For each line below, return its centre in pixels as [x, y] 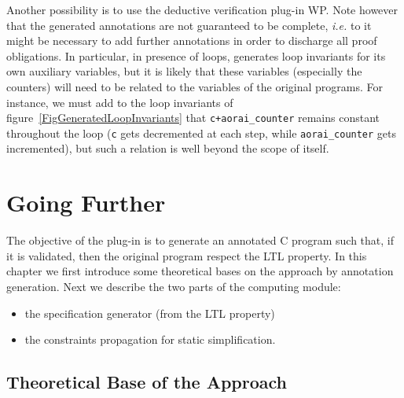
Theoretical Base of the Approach [147, 382]
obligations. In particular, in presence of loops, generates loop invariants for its [196, 55]
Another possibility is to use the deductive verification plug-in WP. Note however [202, 9]
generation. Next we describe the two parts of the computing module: [174, 286]
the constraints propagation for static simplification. [150, 339]
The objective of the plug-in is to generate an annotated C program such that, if [200, 240]
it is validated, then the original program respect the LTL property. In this [187, 255]
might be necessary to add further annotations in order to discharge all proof [192, 41]
